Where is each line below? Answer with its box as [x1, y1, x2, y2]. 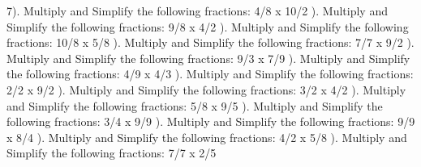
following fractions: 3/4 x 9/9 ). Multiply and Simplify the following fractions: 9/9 [6, 113, 415, 130]
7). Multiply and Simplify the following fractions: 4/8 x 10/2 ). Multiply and [6, 2, 388, 19]
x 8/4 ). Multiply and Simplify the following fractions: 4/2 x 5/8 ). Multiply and [6, 128, 407, 145]
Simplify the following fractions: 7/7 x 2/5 [6, 144, 217, 161]
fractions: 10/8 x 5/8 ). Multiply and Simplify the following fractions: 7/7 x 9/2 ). [6, 34, 415, 51]
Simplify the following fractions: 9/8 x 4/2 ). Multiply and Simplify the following [6, 18, 409, 35]
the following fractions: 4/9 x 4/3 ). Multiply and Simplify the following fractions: [6, 65, 414, 82]
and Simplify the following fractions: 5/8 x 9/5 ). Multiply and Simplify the [6, 97, 383, 114]
